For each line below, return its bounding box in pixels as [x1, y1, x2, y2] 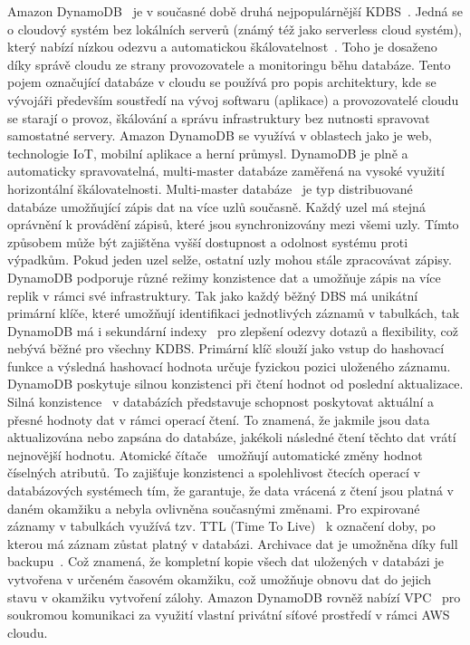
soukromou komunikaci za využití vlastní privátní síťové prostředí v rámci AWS [7, 605, 450, 624]
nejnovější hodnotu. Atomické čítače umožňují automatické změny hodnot [7, 445, 423, 464]
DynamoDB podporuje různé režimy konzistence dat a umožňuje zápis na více [7, 267, 441, 286]
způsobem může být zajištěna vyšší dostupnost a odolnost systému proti [7, 232, 408, 251]
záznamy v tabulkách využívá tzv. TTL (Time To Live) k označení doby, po [7, 516, 436, 535]
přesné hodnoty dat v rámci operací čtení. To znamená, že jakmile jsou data [7, 409, 430, 428]
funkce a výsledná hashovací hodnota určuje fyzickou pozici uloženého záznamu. [7, 356, 451, 375]
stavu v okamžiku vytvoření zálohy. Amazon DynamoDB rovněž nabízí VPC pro [7, 587, 461, 606]
